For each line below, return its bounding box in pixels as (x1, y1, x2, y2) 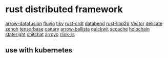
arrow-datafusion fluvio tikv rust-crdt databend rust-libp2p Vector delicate (5, 20, 163, 26)
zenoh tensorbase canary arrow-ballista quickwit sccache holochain (5, 25, 150, 32)
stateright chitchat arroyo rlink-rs (5, 31, 75, 37)
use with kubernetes (5, 46, 73, 54)
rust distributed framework (5, 4, 123, 15)
